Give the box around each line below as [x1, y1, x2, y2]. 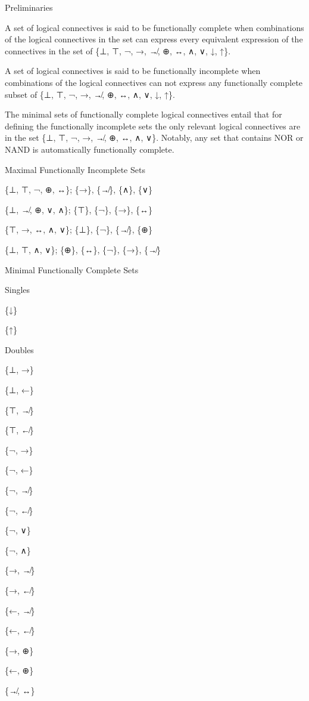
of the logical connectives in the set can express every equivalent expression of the [5, 33, 303, 45]
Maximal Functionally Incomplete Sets [5, 163, 145, 175]
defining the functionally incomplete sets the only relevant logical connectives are [5, 119, 301, 132]
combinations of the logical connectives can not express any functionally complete [5, 76, 303, 88]
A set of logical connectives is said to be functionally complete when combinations [5, 21, 304, 33]
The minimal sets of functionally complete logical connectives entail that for [5, 108, 282, 121]
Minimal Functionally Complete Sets [5, 263, 139, 276]
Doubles [5, 343, 34, 356]
